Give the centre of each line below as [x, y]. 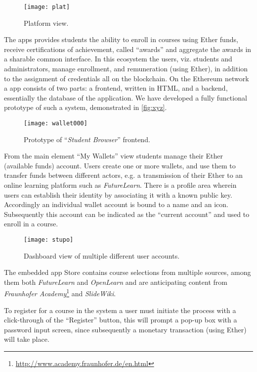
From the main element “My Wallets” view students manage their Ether [113, 156]
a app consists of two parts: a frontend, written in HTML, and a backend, [116, 88]
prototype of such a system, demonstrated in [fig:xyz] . [86, 107]
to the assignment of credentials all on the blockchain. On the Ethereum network [127, 78]
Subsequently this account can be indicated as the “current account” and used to [127, 214]
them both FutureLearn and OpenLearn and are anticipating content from [116, 282]
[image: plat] [47, 7]
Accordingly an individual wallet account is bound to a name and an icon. [116, 204]
